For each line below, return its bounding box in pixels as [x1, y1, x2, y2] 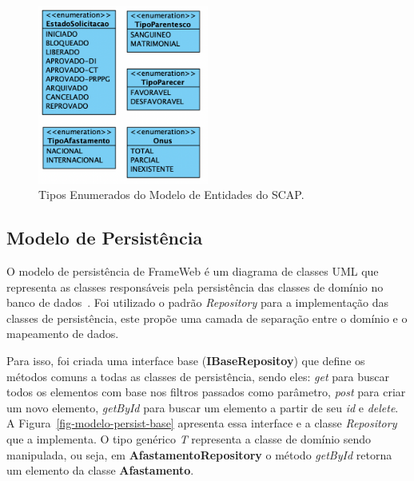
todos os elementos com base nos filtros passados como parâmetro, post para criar [6, 384, 406, 400]
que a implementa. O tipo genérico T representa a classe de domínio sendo [6, 430, 372, 447]
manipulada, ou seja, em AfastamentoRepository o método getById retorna [6, 446, 392, 463]
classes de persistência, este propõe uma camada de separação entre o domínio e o [6, 309, 408, 326]
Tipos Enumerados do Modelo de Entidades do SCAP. [38, 186, 305, 203]
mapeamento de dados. [6, 325, 119, 342]
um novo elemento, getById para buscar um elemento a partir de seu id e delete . [6, 399, 399, 415]
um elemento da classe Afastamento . [6, 462, 194, 479]
